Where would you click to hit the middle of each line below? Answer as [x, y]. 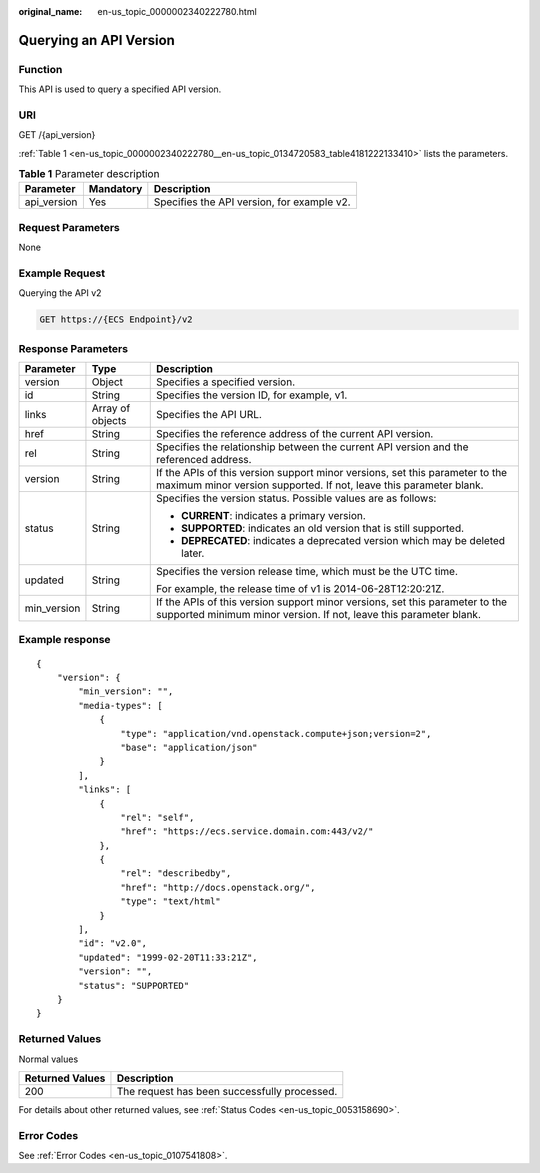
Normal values [48, 1059]
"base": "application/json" [189, 747]
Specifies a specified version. [226, 382]
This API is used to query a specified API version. [120, 89]
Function [40, 69]
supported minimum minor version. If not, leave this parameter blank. [319, 615]
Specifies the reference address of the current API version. [295, 434]
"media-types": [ [121, 705]
